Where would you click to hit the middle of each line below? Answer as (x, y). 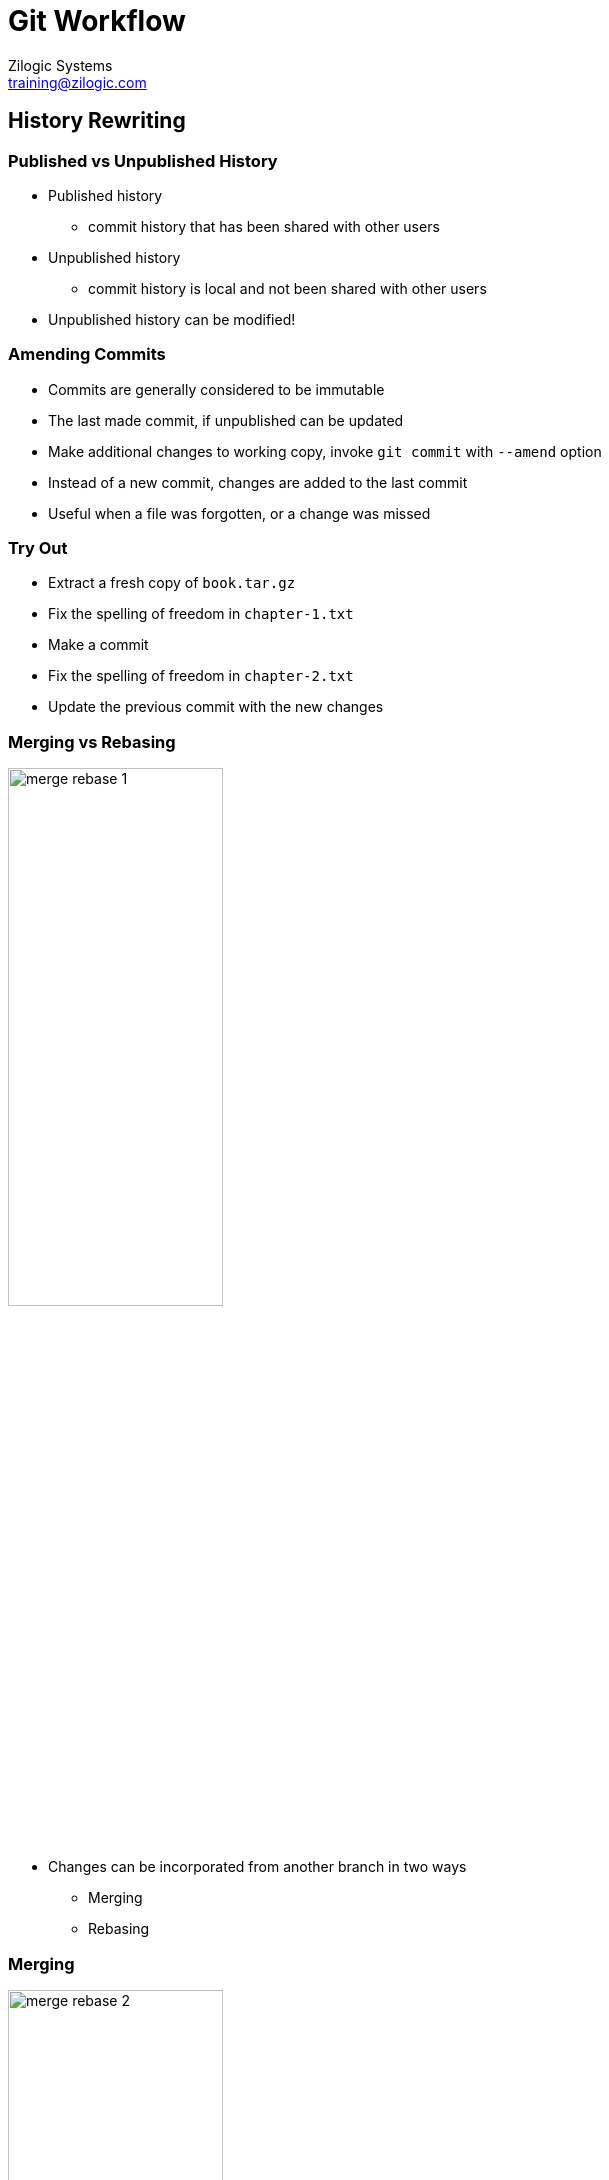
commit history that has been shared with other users (264, 226)
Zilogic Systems (60, 65)
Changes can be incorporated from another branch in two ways (257, 1867)
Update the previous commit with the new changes (216, 707)
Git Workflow (97, 21)
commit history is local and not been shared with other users (287, 288)
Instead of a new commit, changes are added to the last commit (258, 482)
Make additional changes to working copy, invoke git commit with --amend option (325, 451)
